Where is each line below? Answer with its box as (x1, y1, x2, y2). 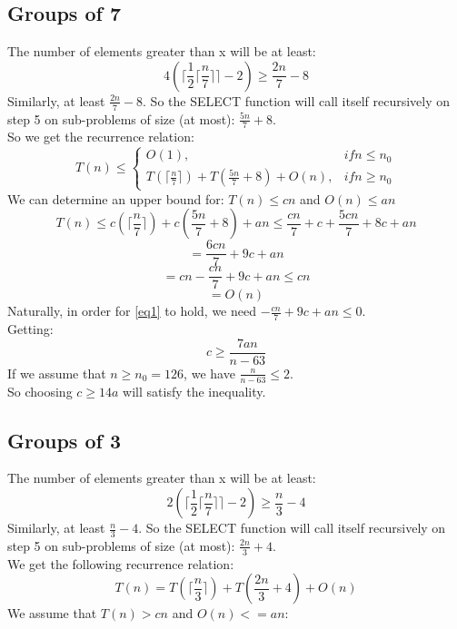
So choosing (7, 381, 73, 400)
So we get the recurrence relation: (7, 127, 194, 146)
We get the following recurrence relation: (7, 554, 234, 573)
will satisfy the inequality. (123, 381, 266, 400)
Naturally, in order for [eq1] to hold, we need (7, 301, 256, 320)
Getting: (7, 319, 54, 339)
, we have (184, 363, 235, 382)
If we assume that (7, 363, 106, 382)
